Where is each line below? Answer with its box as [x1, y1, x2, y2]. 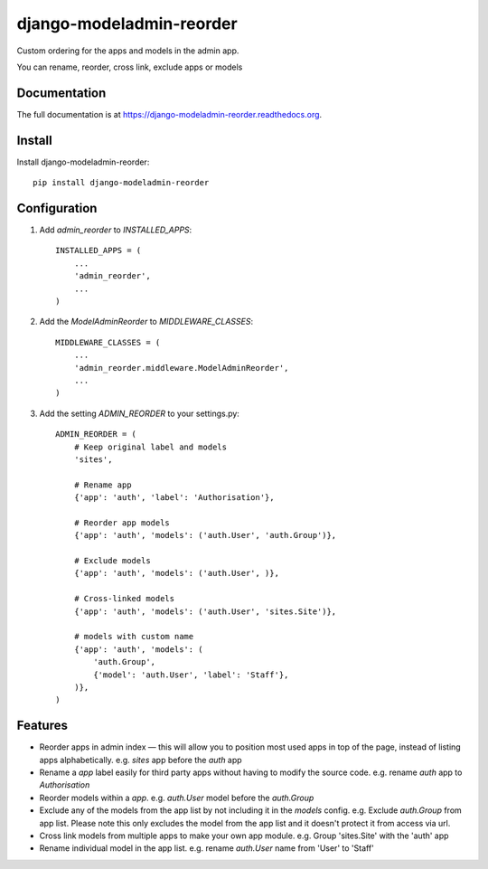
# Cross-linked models [73, 593, 175, 604]
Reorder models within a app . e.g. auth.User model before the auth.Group [39, 792, 314, 803]
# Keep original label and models [73, 441, 228, 452]
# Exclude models [73, 556, 151, 566]
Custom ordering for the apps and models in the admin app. [16, 45, 239, 56]
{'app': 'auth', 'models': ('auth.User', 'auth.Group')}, [73, 530, 337, 541]
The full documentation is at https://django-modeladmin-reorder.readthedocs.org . [16, 109, 323, 119]
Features [16, 718, 68, 733]
